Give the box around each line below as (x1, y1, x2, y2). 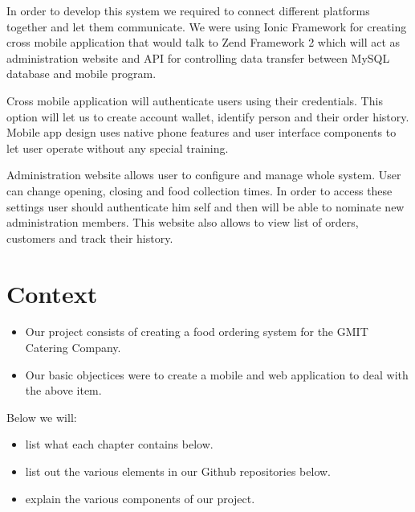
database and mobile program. (6, 65, 157, 82)
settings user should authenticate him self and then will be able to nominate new (6, 198, 405, 215)
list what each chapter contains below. (25, 436, 214, 453)
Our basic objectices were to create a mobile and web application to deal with (25, 366, 409, 383)
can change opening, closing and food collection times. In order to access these (6, 182, 393, 199)
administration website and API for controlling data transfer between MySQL (6, 49, 390, 66)
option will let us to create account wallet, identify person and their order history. (6, 108, 409, 125)
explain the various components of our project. (25, 489, 255, 506)
